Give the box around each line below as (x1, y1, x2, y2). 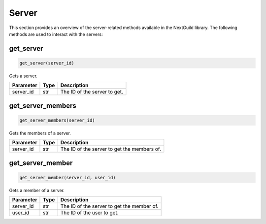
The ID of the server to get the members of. (60, 146, 161, 153)
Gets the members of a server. (9, 130, 71, 136)
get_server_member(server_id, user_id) (19, 175, 116, 180)
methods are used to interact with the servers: (9, 31, 103, 37)
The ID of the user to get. (60, 209, 119, 216)
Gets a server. (9, 73, 38, 79)
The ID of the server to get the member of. (60, 203, 159, 210)
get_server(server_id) (19, 60, 74, 66)
